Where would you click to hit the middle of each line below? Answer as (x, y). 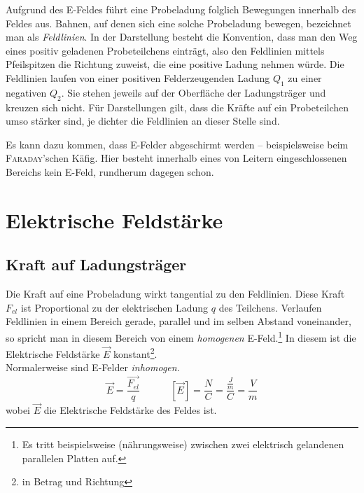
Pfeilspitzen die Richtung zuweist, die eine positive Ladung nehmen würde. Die (175, 64)
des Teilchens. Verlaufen (270, 307)
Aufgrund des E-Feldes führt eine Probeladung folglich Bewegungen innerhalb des (181, 9)
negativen (26, 92)
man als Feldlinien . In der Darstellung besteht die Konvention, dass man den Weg (182, 37)
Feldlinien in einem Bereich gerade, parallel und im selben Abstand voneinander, (178, 321)
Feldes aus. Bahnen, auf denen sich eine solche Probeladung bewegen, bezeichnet (178, 23)
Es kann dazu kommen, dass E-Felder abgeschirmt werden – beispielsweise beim (177, 144)
